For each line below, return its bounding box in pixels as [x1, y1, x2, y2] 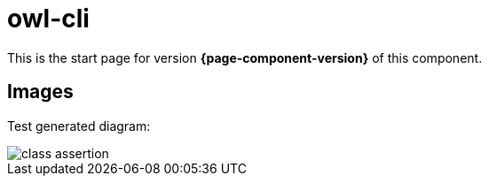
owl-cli [7, 4, 90, 34]
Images [7, 80, 74, 103]
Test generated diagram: [7, 118, 151, 133]
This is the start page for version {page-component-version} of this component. [7, 50, 483, 65]
